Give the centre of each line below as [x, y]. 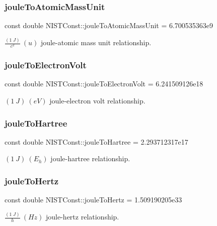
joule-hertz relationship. [83, 217]
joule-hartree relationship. [90, 158]
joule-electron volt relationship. [97, 101]
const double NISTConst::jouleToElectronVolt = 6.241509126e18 [104, 84]
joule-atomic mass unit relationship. [96, 42]
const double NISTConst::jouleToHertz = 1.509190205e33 [93, 200]
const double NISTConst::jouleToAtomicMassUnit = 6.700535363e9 [109, 25]
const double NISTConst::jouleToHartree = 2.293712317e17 [96, 141]
